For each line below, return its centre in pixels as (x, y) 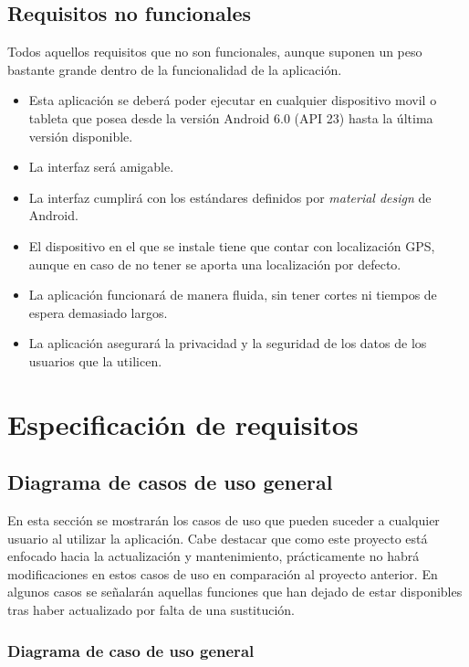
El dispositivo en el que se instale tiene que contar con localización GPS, (232, 245)
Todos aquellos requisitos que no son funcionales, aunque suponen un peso (215, 52)
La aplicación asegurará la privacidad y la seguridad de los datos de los (228, 343)
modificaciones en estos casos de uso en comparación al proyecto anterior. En (223, 573)
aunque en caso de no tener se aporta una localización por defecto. (215, 264)
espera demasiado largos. (98, 312)
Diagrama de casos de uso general (170, 482)
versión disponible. (81, 136)
